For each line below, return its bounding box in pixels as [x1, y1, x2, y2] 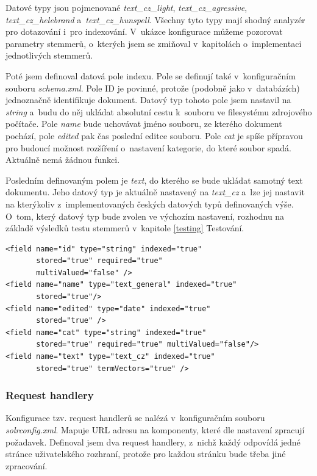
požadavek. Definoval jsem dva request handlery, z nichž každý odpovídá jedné [5, 435, 301, 448]
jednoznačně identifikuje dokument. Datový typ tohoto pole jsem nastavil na [5, 93, 291, 106]
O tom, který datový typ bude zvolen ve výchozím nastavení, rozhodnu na [5, 209, 285, 222]
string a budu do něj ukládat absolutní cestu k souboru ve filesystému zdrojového [5, 105, 312, 118]
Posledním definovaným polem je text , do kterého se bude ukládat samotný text [5, 173, 303, 186]
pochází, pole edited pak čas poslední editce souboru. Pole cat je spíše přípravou [5, 129, 303, 142]
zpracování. [5, 459, 48, 472]
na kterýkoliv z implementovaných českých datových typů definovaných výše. [5, 197, 294, 210]
